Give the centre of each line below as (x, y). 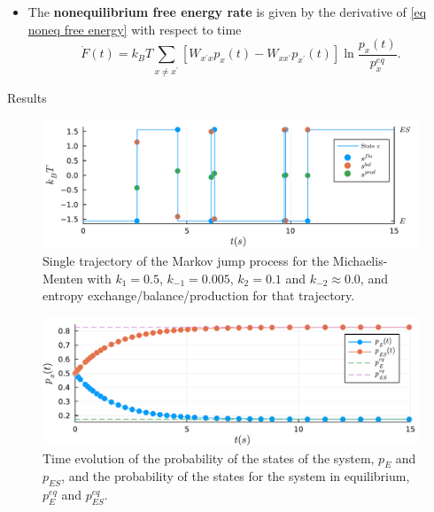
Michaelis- (360, 261)
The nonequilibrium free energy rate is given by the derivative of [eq (227, 12)
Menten (63, 278)
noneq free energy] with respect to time (135, 29)
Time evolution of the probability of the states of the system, (209, 458)
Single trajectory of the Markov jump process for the (186, 261)
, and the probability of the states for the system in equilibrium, (236, 476)
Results (27, 98)
